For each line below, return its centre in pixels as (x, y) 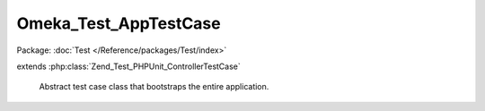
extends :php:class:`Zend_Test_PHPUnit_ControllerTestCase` (129, 66)
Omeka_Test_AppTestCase (119, 23)
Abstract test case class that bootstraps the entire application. (154, 87)
